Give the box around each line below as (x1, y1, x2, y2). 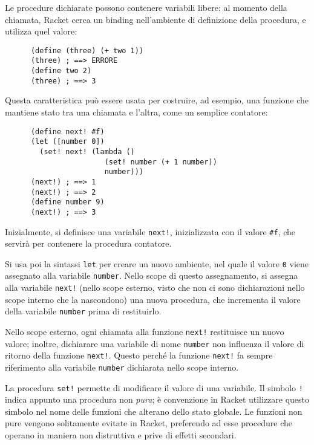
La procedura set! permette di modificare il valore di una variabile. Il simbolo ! (5, 381, 303, 394)
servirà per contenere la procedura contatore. (5, 237, 172, 250)
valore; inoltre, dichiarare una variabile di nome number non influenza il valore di (5, 337, 304, 349)
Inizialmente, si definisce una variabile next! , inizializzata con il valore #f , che (5, 225, 296, 238)
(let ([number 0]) (30, 137, 105, 146)
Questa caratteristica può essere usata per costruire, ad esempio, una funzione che (5, 94, 309, 106)
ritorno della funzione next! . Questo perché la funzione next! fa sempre (5, 349, 273, 362)
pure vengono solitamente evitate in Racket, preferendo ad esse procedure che (5, 417, 293, 429)
